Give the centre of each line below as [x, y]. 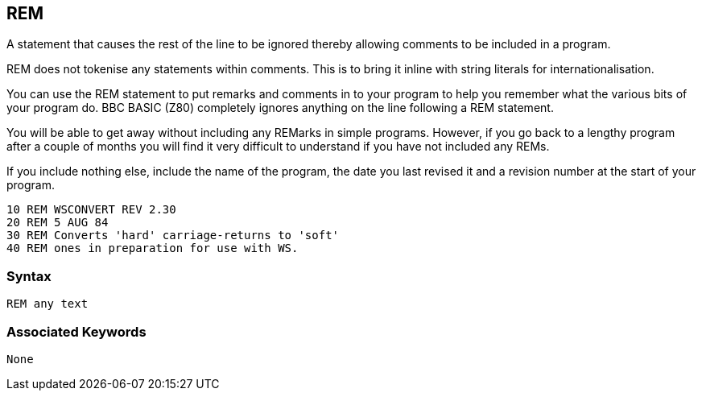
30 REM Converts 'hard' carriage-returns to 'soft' [173, 236]
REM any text [47, 304]
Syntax [29, 276]
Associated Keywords [76, 331]
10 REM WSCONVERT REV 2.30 [91, 210]
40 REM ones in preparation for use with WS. [153, 248]
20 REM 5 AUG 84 [58, 223]
